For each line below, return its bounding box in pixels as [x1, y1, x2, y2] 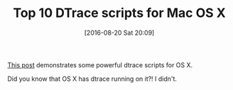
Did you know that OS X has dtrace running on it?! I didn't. [7, 74, 178, 83]
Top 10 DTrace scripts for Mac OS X [13, 5, 226, 21]
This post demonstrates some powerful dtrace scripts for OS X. [7, 60, 193, 69]
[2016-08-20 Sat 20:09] [84, 28, 155, 37]
